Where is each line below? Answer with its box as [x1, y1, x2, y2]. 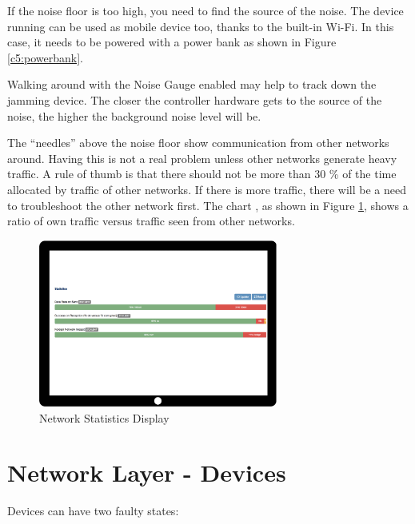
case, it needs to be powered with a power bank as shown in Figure [7, 34, 337, 50]
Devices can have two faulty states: [7, 502, 179, 519]
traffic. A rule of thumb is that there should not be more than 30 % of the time [7, 165, 397, 182]
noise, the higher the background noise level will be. [7, 107, 261, 124]
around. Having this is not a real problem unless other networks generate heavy [7, 149, 397, 166]
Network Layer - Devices [7, 456, 286, 489]
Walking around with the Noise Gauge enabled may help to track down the [7, 76, 377, 93]
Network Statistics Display [39, 409, 170, 426]
